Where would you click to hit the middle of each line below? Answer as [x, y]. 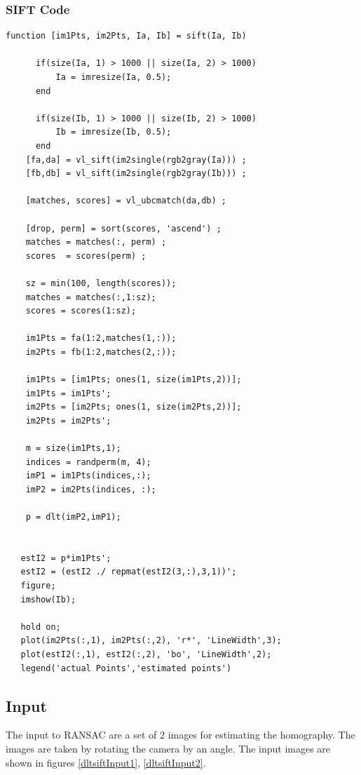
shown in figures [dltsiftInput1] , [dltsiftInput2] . [106, 762]
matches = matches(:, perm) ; [96, 242]
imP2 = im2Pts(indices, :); [91, 489]
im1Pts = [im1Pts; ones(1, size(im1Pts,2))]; [134, 380]
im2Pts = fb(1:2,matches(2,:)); [101, 352]
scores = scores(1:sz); [81, 311]
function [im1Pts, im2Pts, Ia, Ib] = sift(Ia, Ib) [126, 36]
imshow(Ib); [48, 599]
